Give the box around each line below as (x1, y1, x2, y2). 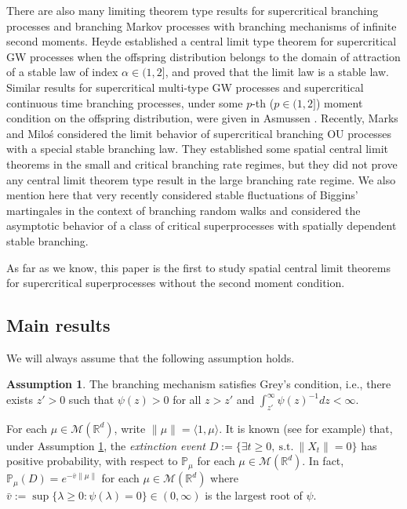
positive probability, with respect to (6, 453, 178, 469)
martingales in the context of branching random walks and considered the (6, 202, 361, 218)
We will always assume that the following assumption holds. (6, 349, 295, 365)
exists (6, 391, 33, 408)
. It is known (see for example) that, (219, 420, 393, 436)
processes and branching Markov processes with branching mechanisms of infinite (6, 17, 397, 34)
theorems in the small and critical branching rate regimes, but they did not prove (6, 155, 398, 172)
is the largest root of (205, 487, 303, 504)
